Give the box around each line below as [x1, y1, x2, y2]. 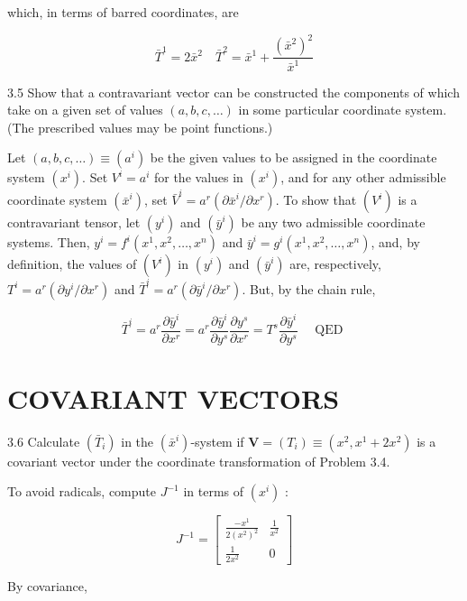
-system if [190, 431, 244, 450]
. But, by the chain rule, [242, 279, 376, 298]
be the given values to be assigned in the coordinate [150, 148, 437, 167]
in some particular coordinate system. [238, 100, 447, 119]
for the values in [153, 168, 243, 187]
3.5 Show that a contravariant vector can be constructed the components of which [7, 82, 460, 101]
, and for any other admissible [280, 168, 446, 187]
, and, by [371, 233, 420, 252]
